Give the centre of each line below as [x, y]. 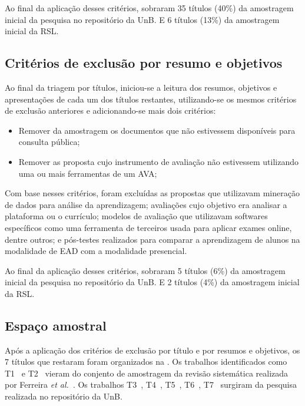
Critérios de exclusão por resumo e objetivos [144, 63]
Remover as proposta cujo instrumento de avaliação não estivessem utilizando [158, 161]
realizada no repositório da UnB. [64, 396]
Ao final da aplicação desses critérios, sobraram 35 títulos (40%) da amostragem [149, 8]
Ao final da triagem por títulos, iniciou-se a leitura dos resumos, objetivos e [141, 87]
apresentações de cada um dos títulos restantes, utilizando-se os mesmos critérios [151, 99]
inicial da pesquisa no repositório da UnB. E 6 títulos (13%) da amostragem [142, 19]
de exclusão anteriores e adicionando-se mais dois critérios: [110, 110]
